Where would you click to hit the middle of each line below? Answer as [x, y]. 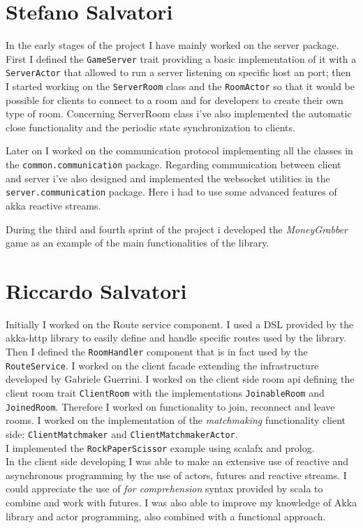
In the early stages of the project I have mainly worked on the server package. [172, 45]
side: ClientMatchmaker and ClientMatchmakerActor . [122, 433]
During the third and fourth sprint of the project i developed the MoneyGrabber [177, 229]
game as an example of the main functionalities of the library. [138, 243]
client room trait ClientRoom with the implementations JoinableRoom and [165, 392]
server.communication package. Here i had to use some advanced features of [171, 192]
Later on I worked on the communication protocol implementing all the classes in [179, 151]
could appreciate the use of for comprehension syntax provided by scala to [164, 489]
